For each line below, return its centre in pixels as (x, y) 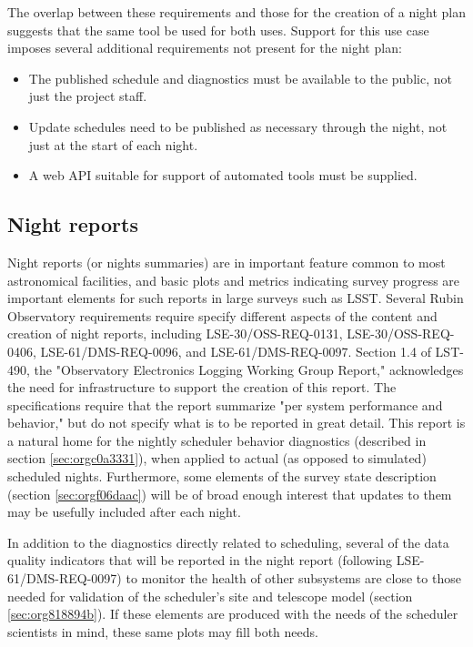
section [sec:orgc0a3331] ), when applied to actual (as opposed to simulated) (217, 458)
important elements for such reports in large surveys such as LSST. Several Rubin (236, 298)
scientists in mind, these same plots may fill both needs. (163, 631)
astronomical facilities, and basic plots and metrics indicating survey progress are (234, 280)
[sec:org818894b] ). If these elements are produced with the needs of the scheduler (233, 614)
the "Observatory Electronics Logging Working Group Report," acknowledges (249, 369)
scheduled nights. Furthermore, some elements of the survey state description (222, 476)
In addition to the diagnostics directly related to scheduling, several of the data (228, 542)
